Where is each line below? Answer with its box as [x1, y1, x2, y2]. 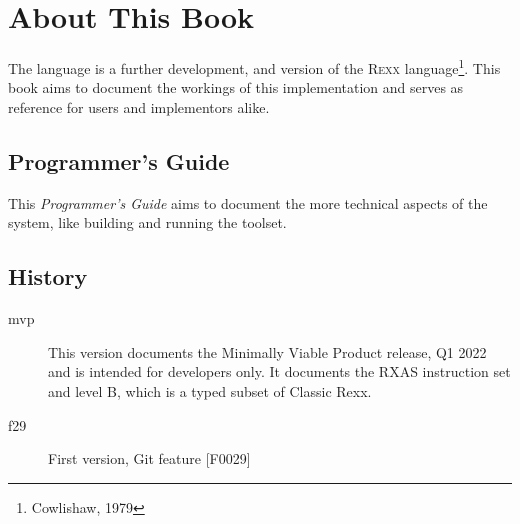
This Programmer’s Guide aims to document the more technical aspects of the [8, 192, 488, 213]
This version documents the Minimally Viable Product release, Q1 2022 [48, 341, 487, 362]
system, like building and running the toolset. [8, 212, 287, 233]
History [8, 261, 88, 292]
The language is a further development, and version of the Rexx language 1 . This [8, 55, 501, 78]
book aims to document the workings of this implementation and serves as [8, 77, 464, 98]
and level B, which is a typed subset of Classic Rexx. [48, 380, 372, 401]
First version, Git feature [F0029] [48, 448, 251, 469]
